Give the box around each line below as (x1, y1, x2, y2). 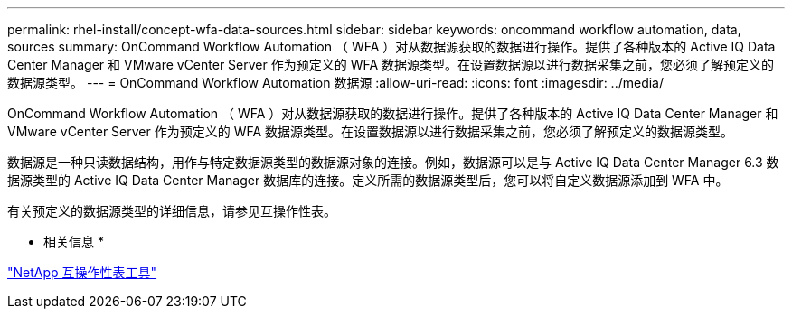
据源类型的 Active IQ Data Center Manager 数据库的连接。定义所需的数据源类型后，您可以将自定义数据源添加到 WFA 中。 (7, 172, 729, 188)
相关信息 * (43, 234, 104, 249)
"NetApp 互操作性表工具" (7, 265, 157, 280)
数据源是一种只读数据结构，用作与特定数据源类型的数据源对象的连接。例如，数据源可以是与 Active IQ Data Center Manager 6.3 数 (7, 154, 779, 170)
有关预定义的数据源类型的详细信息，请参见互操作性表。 (7, 203, 336, 218)
